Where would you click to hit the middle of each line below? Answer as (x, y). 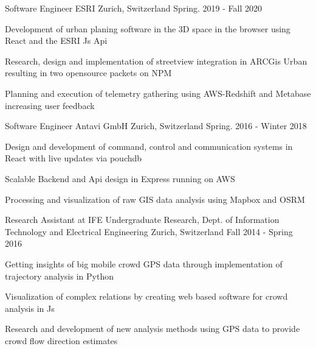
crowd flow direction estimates (61, 340)
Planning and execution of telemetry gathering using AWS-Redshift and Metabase (158, 93)
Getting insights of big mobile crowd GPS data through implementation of (144, 263)
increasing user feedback (50, 105)
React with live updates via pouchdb (74, 158)
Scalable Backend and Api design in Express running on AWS (120, 178)
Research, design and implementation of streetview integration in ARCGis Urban (156, 61)
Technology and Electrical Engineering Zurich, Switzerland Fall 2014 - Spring (149, 231)
